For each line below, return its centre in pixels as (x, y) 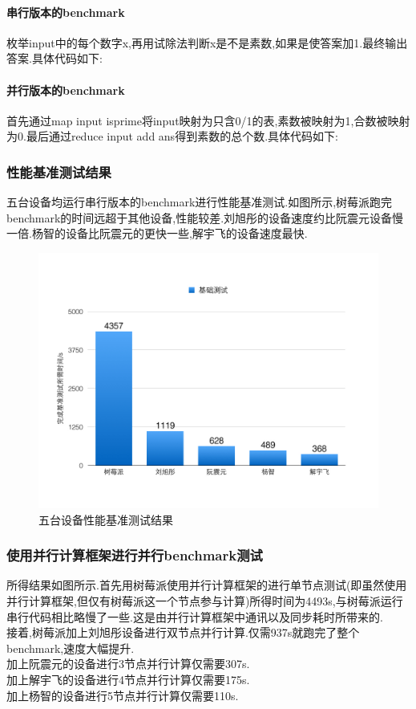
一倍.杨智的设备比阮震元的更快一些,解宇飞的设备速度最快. (157, 233)
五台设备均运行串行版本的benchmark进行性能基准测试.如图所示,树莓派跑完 (200, 202)
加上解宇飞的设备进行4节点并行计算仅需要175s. (128, 679)
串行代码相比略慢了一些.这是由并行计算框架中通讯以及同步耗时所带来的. (195, 616)
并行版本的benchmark (66, 90)
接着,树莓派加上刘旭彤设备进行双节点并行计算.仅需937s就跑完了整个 (183, 632)
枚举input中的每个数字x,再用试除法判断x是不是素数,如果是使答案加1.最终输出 (207, 42)
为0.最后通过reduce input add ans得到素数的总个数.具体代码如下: (172, 136)
